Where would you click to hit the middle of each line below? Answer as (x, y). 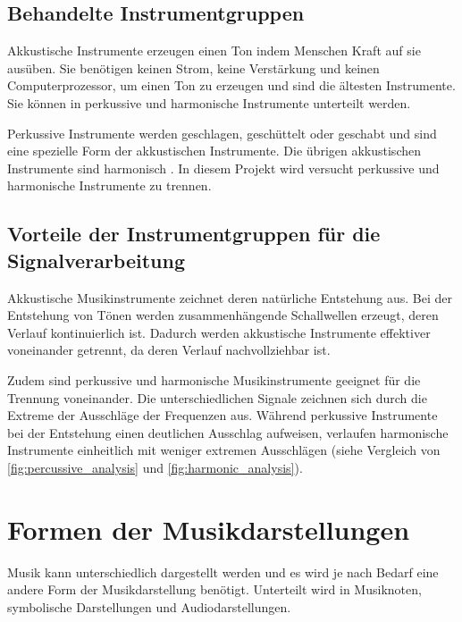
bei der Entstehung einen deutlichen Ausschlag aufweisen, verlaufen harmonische (228, 432)
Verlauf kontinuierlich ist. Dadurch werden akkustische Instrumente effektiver (219, 332)
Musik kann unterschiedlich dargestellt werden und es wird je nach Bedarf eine (223, 572)
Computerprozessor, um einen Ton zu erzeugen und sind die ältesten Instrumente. (231, 85)
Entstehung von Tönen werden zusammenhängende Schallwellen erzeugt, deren (223, 315)
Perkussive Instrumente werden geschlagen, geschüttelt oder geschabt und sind (222, 133)
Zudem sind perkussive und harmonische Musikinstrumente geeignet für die (214, 379)
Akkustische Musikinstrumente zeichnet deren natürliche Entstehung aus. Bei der (230, 297)
